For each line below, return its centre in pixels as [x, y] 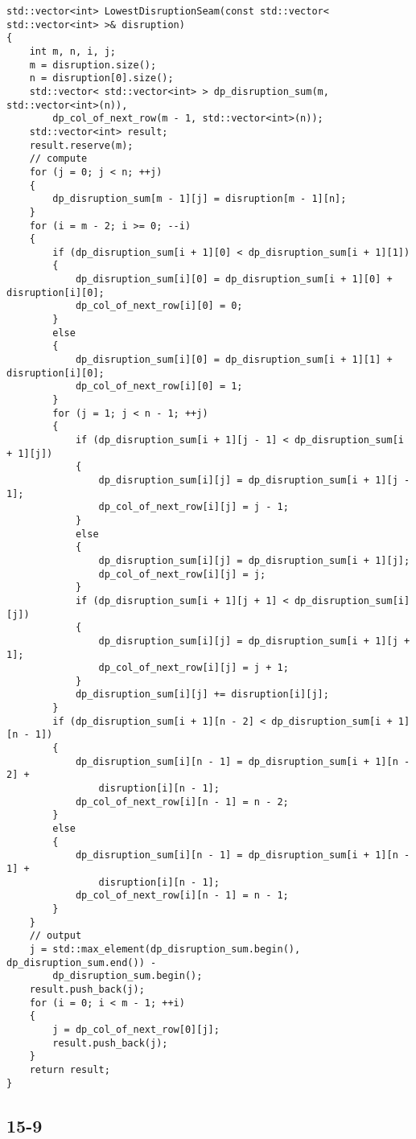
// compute [58, 159]
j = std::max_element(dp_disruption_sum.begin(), [165, 949]
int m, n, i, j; [73, 51]
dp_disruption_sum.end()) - [82, 962]
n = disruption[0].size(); [101, 78]
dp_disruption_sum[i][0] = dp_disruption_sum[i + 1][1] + [234, 360]
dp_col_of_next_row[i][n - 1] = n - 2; [182, 802]
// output [56, 936]
